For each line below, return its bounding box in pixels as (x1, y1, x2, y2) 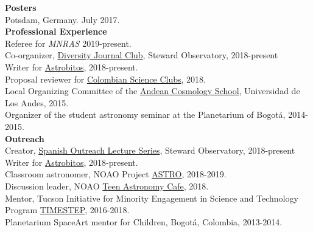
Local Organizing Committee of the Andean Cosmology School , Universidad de (5, 84, 300, 97)
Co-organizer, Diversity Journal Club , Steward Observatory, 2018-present (5, 49, 278, 61)
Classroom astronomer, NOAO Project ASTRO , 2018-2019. (5, 168, 227, 180)
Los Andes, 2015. (5, 96, 69, 109)
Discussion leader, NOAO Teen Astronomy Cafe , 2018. (5, 179, 209, 192)
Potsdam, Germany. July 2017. (5, 13, 120, 26)
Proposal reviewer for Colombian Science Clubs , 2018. (5, 72, 206, 85)
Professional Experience (5, 25, 107, 38)
